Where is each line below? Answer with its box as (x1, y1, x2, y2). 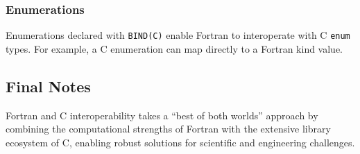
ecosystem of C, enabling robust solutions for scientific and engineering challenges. (6, 135, 355, 149)
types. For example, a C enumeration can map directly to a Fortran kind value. (6, 41, 343, 55)
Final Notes (6, 75, 91, 96)
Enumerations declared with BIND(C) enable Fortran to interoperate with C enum (6, 28, 350, 42)
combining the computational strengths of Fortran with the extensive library (6, 121, 331, 136)
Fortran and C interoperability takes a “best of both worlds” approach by (6, 108, 318, 122)
